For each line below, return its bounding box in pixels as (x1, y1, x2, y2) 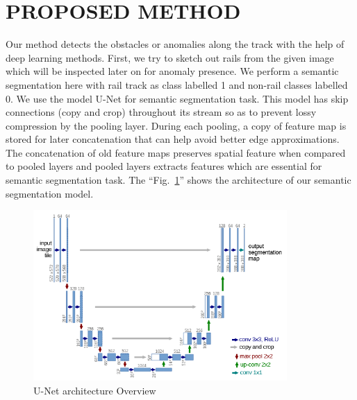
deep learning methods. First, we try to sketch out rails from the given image (6, 50, 334, 64)
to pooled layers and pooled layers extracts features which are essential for (6, 159, 322, 173)
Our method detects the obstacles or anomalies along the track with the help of (6, 37, 344, 51)
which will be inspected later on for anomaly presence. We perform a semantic (6, 64, 339, 78)
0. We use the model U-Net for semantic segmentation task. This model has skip (6, 91, 349, 105)
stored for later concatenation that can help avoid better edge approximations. (6, 132, 340, 146)
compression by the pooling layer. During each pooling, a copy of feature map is (6, 118, 347, 132)
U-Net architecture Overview (33, 383, 156, 397)
